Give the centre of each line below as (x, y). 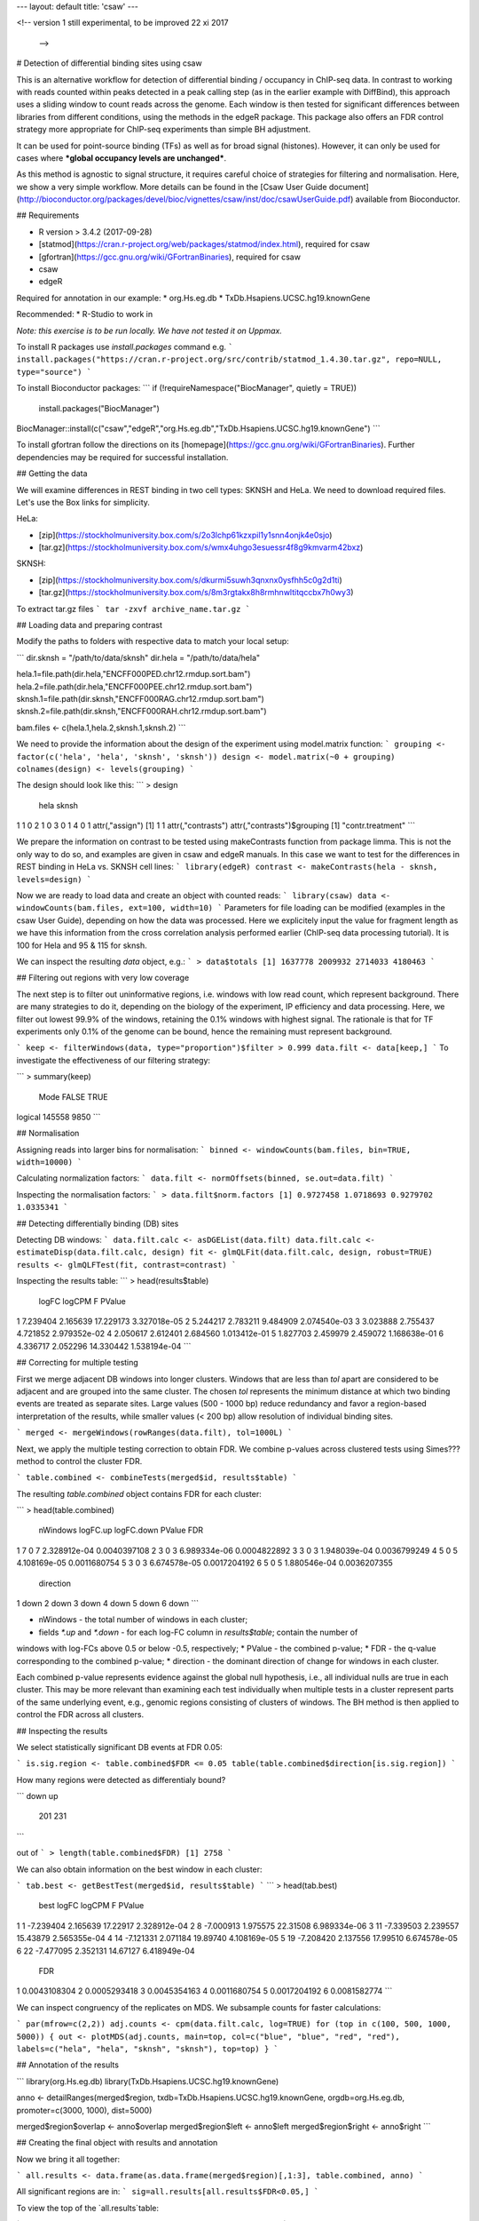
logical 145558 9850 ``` (59, 1117)
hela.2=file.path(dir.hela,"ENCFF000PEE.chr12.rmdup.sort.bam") (134, 686)
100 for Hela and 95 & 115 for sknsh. (82, 945)
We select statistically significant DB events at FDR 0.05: (119, 1747)
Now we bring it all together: (68, 2159)
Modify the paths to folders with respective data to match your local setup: (153, 641)
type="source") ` (54, 372)
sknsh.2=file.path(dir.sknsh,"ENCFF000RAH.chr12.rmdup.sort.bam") (141, 712)
